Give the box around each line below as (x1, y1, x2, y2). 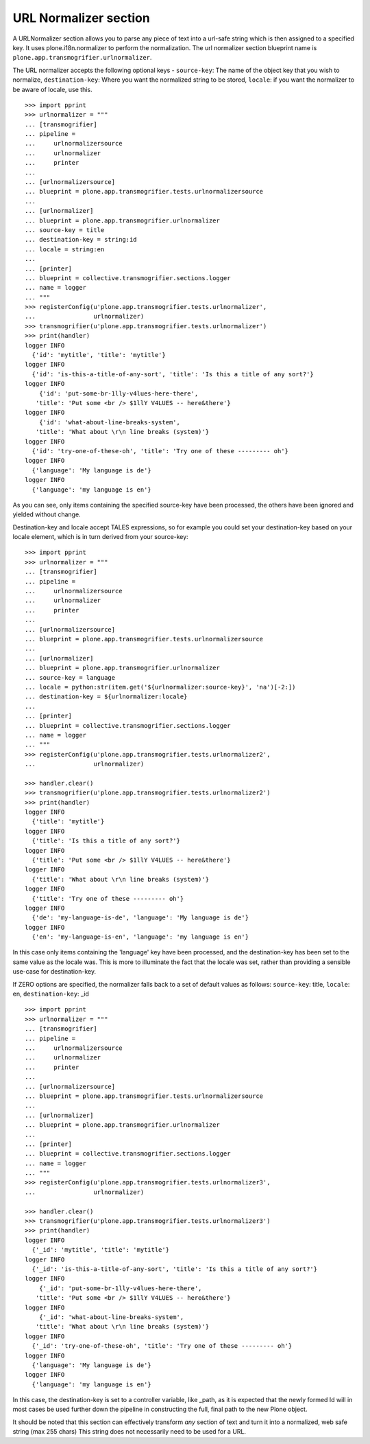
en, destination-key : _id (12, 989, 89, 998)
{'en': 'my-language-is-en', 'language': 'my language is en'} (32, 933, 249, 941)
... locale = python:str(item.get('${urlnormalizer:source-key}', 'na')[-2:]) (25, 683, 296, 691)
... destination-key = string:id (25, 236, 137, 244)
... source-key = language (25, 674, 116, 681)
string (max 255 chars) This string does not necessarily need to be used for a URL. (12, 1428, 247, 1436)
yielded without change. (12, 510, 82, 518)
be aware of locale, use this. (12, 85, 92, 93)
